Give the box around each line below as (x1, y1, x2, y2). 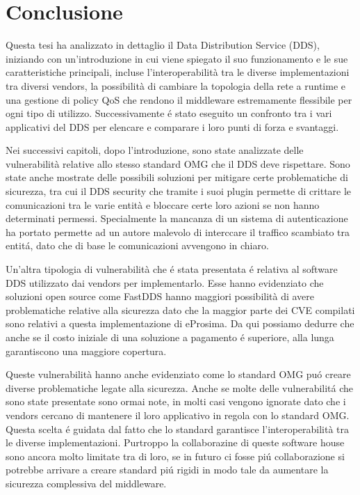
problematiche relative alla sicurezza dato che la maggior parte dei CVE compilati (6, 302, 355, 317)
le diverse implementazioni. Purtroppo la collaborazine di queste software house (6, 435, 345, 450)
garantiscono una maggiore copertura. (6, 343, 167, 358)
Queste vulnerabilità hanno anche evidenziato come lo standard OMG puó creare (6, 367, 351, 382)
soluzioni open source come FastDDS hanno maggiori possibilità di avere (6, 289, 315, 304)
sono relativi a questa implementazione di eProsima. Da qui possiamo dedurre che (6, 316, 354, 331)
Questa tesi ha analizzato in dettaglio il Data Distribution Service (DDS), (6, 38, 320, 52)
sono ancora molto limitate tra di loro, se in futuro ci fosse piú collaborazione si (6, 448, 345, 463)
